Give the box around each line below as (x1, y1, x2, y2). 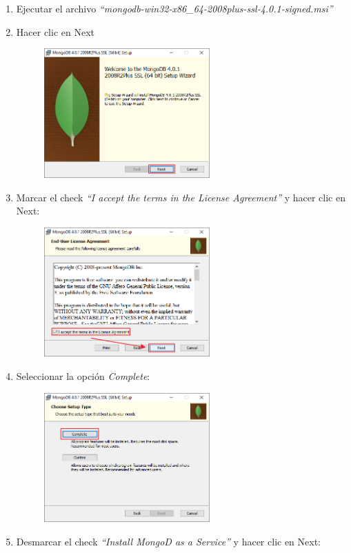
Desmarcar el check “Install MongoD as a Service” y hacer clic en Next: (16, 534, 321, 548)
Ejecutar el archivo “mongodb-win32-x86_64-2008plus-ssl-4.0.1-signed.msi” (16, 1, 333, 15)
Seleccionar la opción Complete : (16, 369, 150, 383)
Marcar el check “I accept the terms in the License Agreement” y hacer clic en (16, 190, 345, 204)
